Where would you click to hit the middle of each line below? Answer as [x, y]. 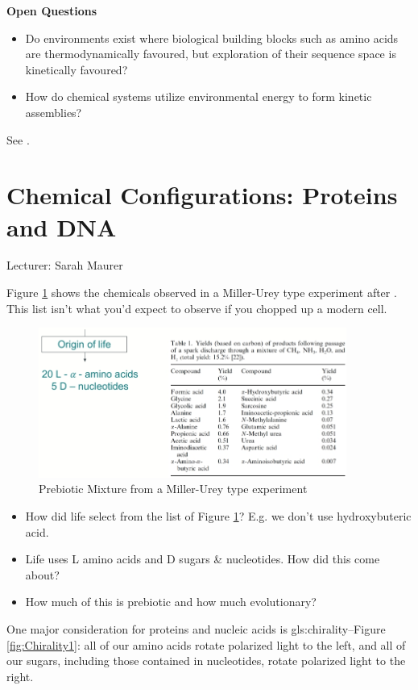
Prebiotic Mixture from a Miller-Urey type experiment [173, 489]
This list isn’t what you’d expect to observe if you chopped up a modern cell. [197, 308]
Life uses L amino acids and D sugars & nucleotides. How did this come [203, 559]
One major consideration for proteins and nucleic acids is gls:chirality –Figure [196, 629]
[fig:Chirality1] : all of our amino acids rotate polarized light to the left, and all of [206, 644]
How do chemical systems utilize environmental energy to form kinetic [199, 96]
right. [20, 676]
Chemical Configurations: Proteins [202, 195]
